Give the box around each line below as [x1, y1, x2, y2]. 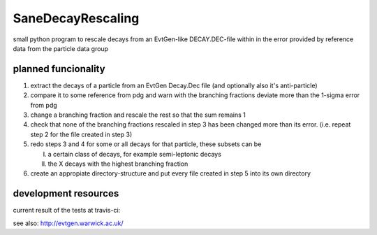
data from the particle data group [13, 44, 108, 52]
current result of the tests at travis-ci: [13, 206, 121, 215]
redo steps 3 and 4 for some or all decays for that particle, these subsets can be [30, 140, 262, 148]
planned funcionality [13, 63, 105, 75]
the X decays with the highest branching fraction [47, 159, 188, 168]
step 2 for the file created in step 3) [30, 130, 133, 138]
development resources [13, 187, 119, 199]
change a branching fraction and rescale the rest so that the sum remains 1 [30, 111, 246, 119]
